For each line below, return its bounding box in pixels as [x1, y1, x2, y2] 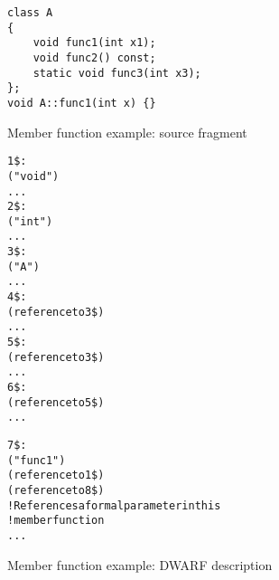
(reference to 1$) [7, 469, 105, 482]
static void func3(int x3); [33, 66, 201, 80]
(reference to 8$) [7, 483, 105, 497]
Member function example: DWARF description [7, 555, 273, 574]
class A [7, 6, 53, 19]
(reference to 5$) [7, 395, 105, 409]
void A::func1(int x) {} [7, 96, 156, 109]
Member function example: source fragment [7, 122, 247, 141]
